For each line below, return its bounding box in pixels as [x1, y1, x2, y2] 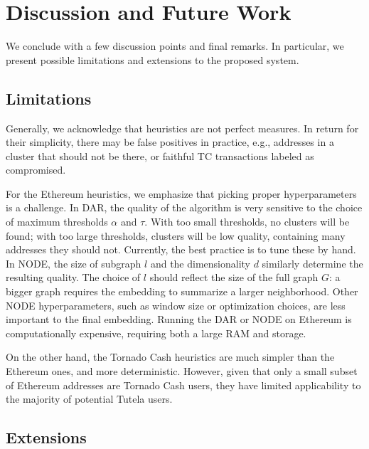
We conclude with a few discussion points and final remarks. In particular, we [6, 38, 344, 53]
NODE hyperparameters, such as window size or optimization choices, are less [6, 297, 346, 312]
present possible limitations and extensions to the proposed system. [6, 52, 299, 67]
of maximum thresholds [6, 214, 108, 229]
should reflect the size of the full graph [149, 270, 319, 285]
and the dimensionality [150, 255, 250, 270]
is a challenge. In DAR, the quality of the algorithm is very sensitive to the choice [6, 200, 363, 215]
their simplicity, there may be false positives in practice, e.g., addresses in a [6, 134, 334, 149]
